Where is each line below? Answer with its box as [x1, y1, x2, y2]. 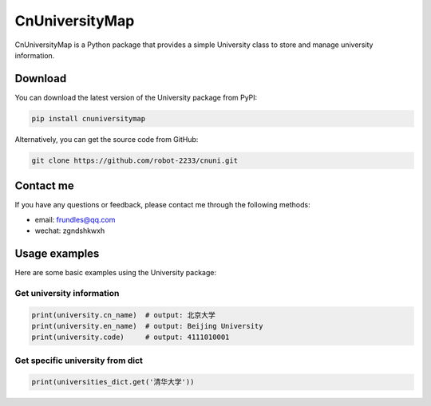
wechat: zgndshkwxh [34, 226, 105, 235]
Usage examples [14, 246, 100, 260]
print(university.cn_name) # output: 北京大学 [31, 310, 215, 319]
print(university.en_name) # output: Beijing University [31, 321, 263, 330]
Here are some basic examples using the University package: [14, 267, 217, 277]
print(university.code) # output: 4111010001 [31, 333, 230, 342]
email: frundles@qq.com [34, 215, 116, 224]
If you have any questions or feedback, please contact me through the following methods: [14, 200, 310, 210]
